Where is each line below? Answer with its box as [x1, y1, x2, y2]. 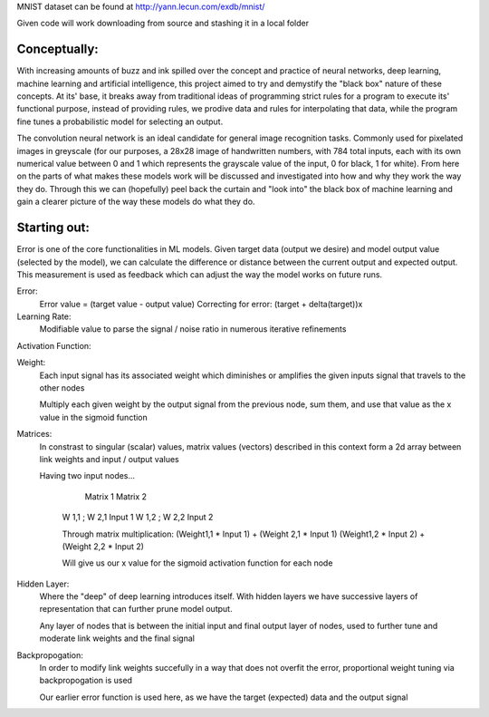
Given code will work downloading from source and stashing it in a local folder [16, 18, 310, 29]
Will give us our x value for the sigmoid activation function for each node [62, 557, 333, 568]
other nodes [39, 383, 85, 393]
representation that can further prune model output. [39, 604, 233, 615]
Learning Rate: [16, 311, 72, 322]
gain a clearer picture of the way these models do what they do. [16, 196, 255, 208]
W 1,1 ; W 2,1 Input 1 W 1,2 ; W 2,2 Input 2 [62, 512, 214, 523]
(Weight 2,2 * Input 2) [62, 540, 145, 552]
